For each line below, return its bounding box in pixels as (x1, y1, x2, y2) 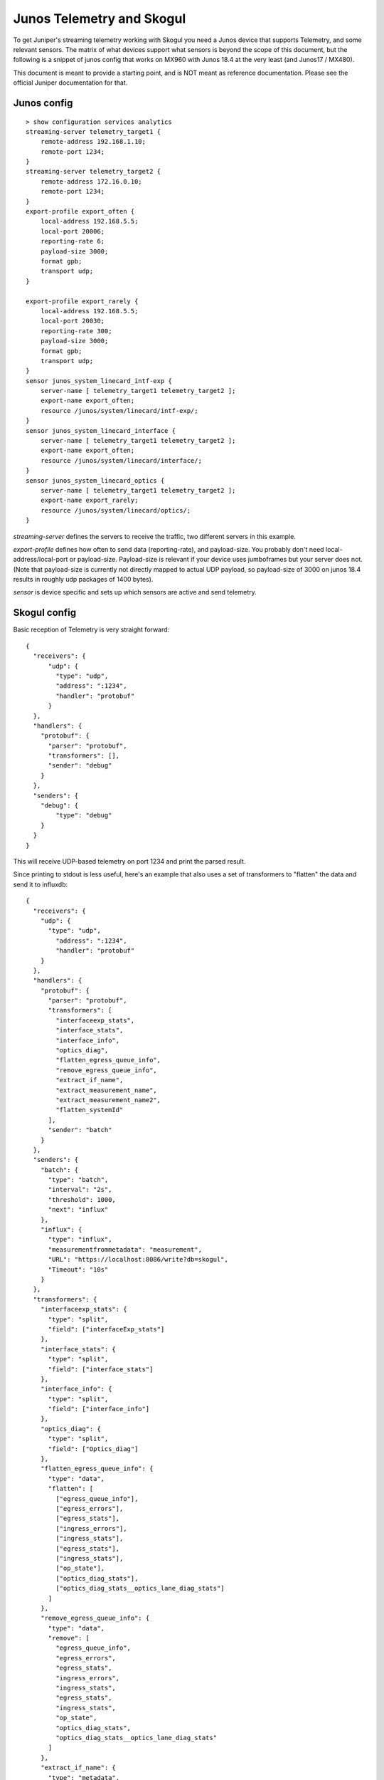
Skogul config (13, 607, 77, 619)
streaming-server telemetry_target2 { (26, 167, 161, 176)
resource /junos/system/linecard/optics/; (40, 506, 191, 514)
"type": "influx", (48, 1235, 112, 1244)
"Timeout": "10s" (48, 1265, 109, 1274)
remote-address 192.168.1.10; (40, 137, 146, 146)
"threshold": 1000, (48, 1195, 117, 1203)
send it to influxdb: (13, 880, 68, 889)
